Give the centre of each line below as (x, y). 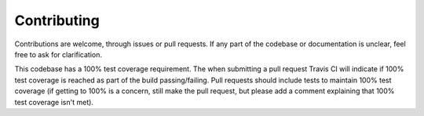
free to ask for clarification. (58, 54)
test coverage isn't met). (54, 102)
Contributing (57, 20)
